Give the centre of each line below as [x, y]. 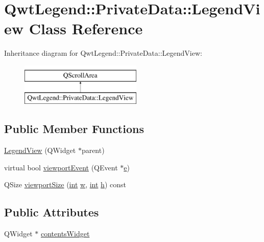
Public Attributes [52, 212]
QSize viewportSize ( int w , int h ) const [65, 184]
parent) [93, 150]
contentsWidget [65, 234]
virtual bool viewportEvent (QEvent [61, 167]
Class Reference [86, 28]
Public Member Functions [74, 129]
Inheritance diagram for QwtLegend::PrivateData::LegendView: [103, 53]
